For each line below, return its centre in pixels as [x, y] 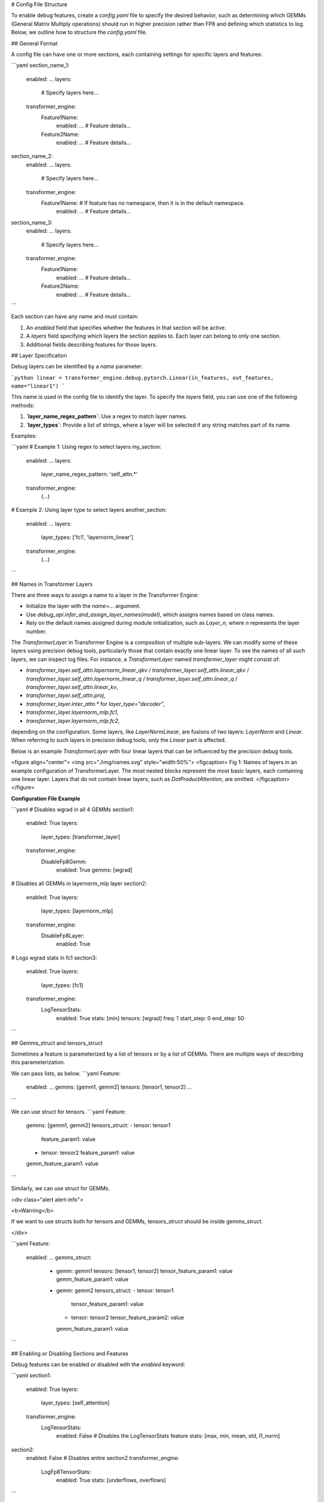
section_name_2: [32, 156]
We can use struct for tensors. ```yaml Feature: [68, 1111]
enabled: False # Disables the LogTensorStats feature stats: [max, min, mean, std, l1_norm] [168, 1436]
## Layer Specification [39, 355]
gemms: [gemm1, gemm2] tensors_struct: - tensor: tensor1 [98, 1125]
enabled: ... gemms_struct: [59, 1257]
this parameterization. [38, 1062]
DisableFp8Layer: [63, 935]
